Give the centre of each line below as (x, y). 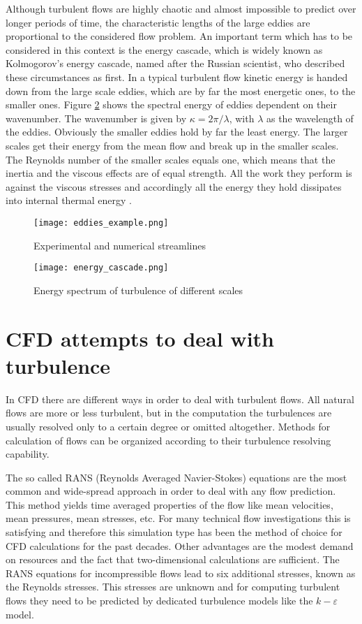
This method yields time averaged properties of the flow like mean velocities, (169, 504)
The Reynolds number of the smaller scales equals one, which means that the (171, 159)
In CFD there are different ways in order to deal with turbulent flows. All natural (180, 399)
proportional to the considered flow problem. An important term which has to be (179, 36)
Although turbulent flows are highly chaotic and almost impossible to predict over (181, 8)
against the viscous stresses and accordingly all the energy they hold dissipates (174, 186)
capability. (28, 454)
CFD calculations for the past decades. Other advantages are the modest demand (180, 545)
